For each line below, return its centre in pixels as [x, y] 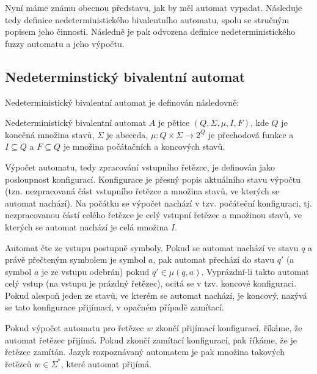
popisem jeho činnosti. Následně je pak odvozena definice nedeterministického [150, 31]
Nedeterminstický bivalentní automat [125, 76]
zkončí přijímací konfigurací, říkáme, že [229, 328]
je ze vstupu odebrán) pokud [95, 271]
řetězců [18, 363]
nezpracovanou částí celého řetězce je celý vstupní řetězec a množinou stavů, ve [153, 215]
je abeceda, [127, 134]
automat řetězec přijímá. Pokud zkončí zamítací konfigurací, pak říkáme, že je [151, 339]
